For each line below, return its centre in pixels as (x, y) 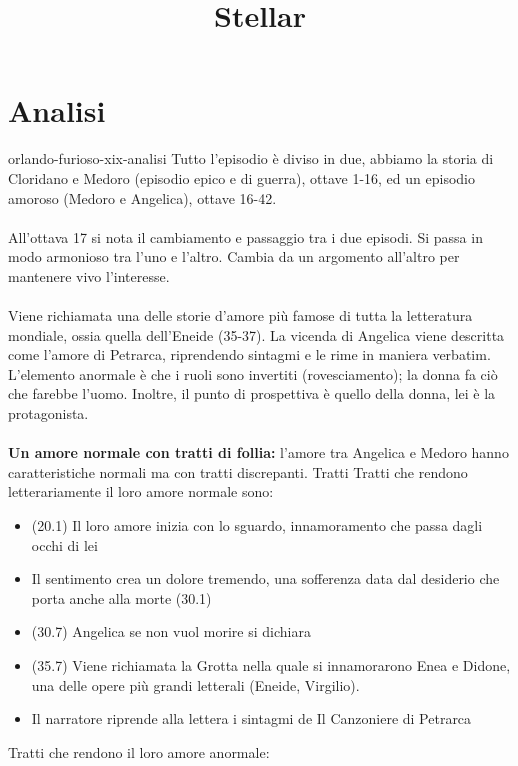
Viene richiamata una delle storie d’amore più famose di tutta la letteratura (240, 315)
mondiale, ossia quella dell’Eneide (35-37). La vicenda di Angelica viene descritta (256, 334)
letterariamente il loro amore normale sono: (141, 491)
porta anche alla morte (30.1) (121, 597)
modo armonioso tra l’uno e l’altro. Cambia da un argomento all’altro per (234, 256)
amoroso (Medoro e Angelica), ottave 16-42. (142, 197)
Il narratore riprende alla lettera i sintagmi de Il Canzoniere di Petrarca (251, 718)
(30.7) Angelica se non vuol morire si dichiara (171, 631)
